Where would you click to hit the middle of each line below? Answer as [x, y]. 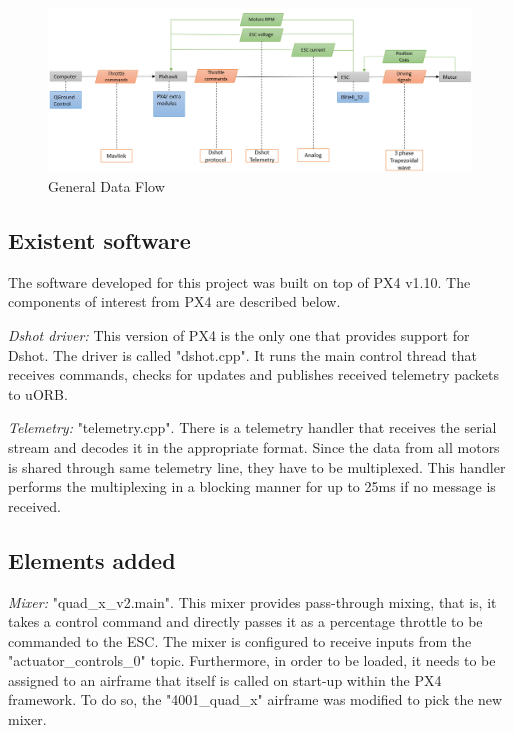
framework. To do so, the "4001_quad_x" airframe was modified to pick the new [255, 699]
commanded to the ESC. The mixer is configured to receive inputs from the [240, 640]
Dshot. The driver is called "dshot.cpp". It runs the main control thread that [242, 354]
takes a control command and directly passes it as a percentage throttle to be [245, 621]
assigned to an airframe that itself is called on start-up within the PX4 [225, 679]
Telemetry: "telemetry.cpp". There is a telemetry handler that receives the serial [252, 427]
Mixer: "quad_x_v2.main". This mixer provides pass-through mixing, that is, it [252, 601]
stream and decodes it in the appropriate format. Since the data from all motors [254, 446]
